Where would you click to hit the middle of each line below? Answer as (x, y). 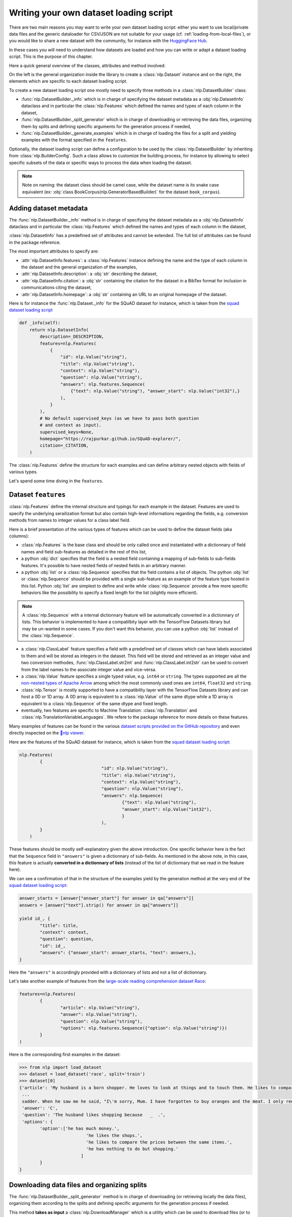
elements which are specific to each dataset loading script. (68, 81)
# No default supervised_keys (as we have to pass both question (119, 418)
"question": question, (67, 939)
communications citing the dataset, (56, 288)
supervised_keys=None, (67, 432)
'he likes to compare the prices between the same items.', (159, 1142)
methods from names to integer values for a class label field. (70, 520)
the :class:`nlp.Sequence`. (48, 636)
